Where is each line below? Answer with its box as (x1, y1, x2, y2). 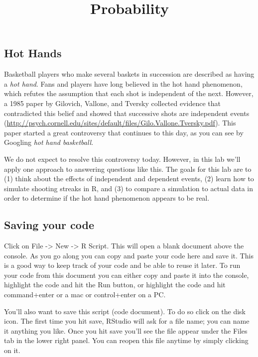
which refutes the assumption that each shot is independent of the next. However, (4, 88, 254, 99)
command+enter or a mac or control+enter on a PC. (4, 289, 166, 300)
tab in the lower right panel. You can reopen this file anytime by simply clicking (4, 335, 249, 346)
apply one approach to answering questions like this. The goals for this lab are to (4, 163, 252, 174)
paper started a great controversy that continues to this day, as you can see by (4, 127, 244, 137)
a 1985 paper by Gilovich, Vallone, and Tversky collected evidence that (4, 98, 221, 108)
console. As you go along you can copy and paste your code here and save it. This (4, 250, 254, 260)
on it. (4, 345, 20, 356)
